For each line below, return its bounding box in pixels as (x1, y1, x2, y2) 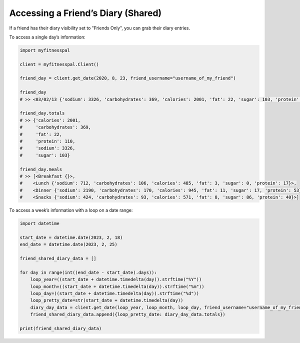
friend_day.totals (19, 110, 65, 116)
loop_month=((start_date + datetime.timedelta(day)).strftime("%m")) (30, 283, 204, 289)
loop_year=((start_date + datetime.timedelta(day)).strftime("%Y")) (30, 276, 202, 282)
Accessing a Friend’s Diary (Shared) (9, 7, 162, 18)
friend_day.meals (19, 166, 62, 172)
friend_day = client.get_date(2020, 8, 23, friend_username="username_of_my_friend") (19, 75, 236, 81)
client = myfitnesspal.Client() (19, 61, 99, 67)
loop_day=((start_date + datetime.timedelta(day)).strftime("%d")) (30, 290, 199, 296)
